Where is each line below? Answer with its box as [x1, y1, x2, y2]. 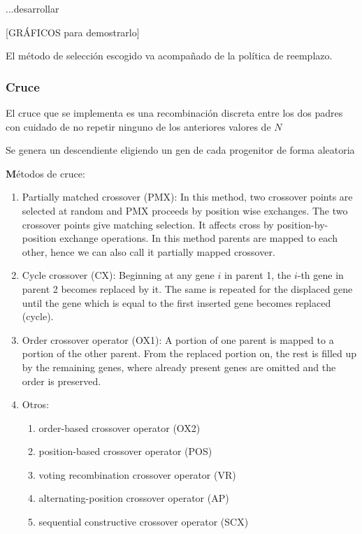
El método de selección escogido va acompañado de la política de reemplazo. [6, 48, 333, 63]
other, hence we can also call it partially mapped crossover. [22, 244, 275, 259]
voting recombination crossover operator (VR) [38, 467, 236, 482]
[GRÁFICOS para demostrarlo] [6, 24, 140, 39]
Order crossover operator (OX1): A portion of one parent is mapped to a [22, 332, 334, 347]
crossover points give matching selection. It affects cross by [22, 217, 274, 231]
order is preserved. [22, 373, 101, 388]
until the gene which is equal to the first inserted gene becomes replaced [22, 295, 331, 310]
